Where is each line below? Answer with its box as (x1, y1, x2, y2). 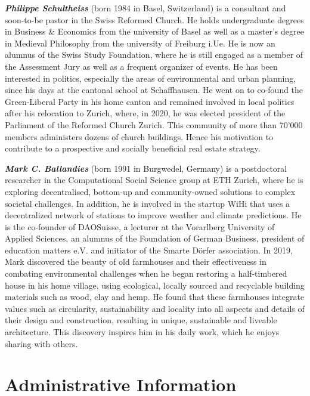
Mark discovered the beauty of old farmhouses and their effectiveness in (5, 255, 266, 268)
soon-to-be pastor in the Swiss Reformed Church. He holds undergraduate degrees (5, 13, 304, 26)
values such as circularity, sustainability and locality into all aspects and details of (5, 302, 305, 314)
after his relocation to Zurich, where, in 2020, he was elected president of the (5, 107, 286, 119)
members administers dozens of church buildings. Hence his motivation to (5, 130, 274, 143)
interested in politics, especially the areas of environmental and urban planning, (5, 72, 296, 84)
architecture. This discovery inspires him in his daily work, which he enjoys (5, 326, 280, 338)
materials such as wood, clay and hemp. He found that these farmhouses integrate (5, 290, 305, 303)
